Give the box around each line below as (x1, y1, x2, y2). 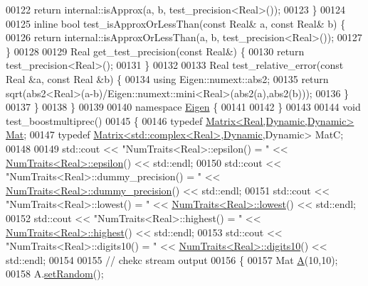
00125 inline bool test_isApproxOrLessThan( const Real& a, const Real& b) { (6, 16, 346, 31)
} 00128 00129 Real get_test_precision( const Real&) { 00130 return (6, 43, 305, 58)
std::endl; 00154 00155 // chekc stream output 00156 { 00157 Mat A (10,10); (6, 252, 338, 267)
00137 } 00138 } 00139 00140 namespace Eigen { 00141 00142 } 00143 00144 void (6, 99, 361, 114)
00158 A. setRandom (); (6, 266, 104, 281)
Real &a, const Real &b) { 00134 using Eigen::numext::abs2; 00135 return (6, 71, 329, 86)
